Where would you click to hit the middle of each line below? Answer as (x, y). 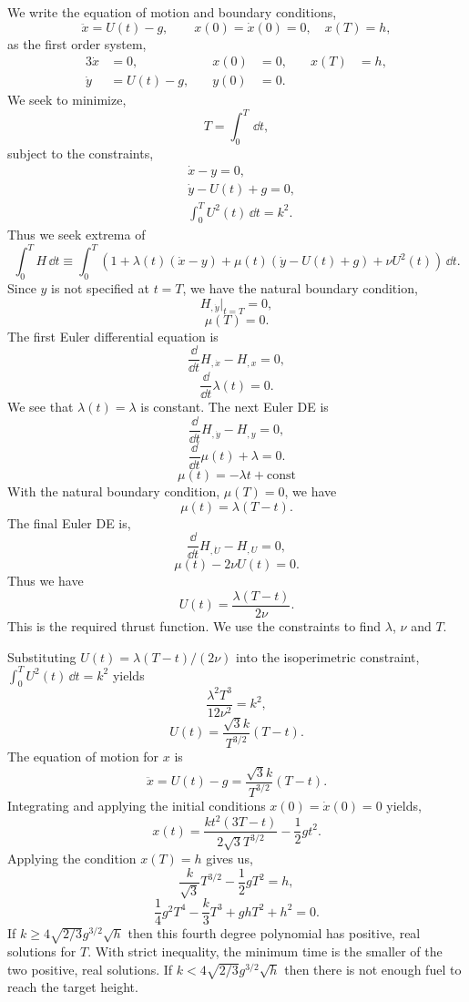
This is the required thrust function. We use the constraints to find (194, 625)
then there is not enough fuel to (373, 969)
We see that (41, 407)
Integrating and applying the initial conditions (137, 805)
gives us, (229, 859)
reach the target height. (73, 987)
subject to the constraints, (81, 153)
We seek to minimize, (67, 100)
